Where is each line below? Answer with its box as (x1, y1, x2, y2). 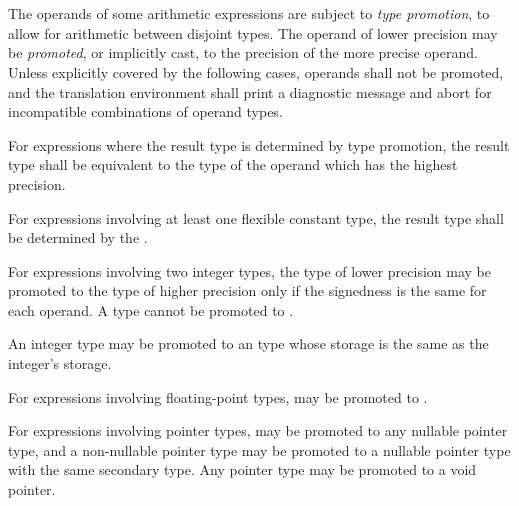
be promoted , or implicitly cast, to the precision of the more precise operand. (8, 42, 478, 63)
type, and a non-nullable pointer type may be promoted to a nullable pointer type (8, 439, 511, 460)
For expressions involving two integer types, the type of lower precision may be (8, 260, 491, 281)
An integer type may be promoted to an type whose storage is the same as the (8, 333, 489, 354)
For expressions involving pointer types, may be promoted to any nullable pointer (8, 420, 508, 441)
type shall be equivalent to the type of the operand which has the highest (8, 154, 458, 175)
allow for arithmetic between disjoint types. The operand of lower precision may (8, 22, 498, 43)
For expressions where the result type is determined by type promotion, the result (8, 134, 510, 155)
